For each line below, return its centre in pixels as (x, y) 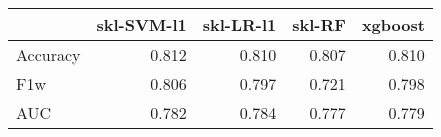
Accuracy (48, 54)
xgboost (393, 24)
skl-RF (319, 24)
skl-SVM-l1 (141, 24)
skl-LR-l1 (239, 24)
